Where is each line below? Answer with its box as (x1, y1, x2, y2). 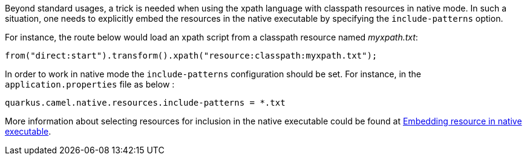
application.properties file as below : (5, 79, 175, 89)
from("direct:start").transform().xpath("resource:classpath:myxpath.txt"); (5, 51, 378, 60)
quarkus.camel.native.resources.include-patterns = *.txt (5, 98, 286, 107)
